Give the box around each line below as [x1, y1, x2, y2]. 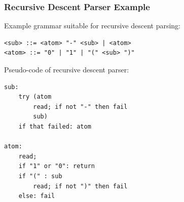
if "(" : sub [18, 172, 62, 180]
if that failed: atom [18, 123, 91, 130]
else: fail [18, 192, 55, 200]
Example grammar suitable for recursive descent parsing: [4, 20, 181, 31]
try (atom [18, 93, 52, 101]
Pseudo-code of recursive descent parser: [4, 64, 129, 74]
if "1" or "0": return [18, 163, 95, 170]
